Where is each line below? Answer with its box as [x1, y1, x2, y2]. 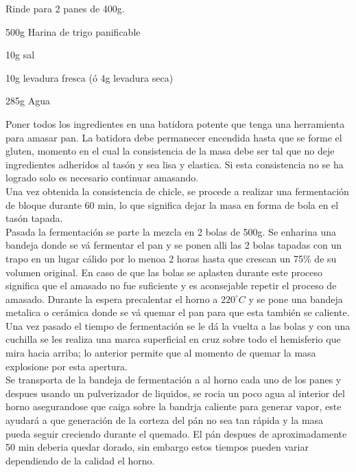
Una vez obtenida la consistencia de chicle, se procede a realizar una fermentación [5, 183, 349, 198]
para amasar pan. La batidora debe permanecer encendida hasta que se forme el [5, 130, 342, 144]
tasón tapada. [5, 211, 63, 225]
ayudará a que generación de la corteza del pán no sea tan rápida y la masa [5, 413, 324, 427]
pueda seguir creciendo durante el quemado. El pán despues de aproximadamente [5, 426, 347, 440]
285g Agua [5, 93, 50, 108]
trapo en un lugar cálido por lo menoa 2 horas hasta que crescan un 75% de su [5, 251, 337, 265]
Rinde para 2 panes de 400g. [5, 1, 125, 15]
